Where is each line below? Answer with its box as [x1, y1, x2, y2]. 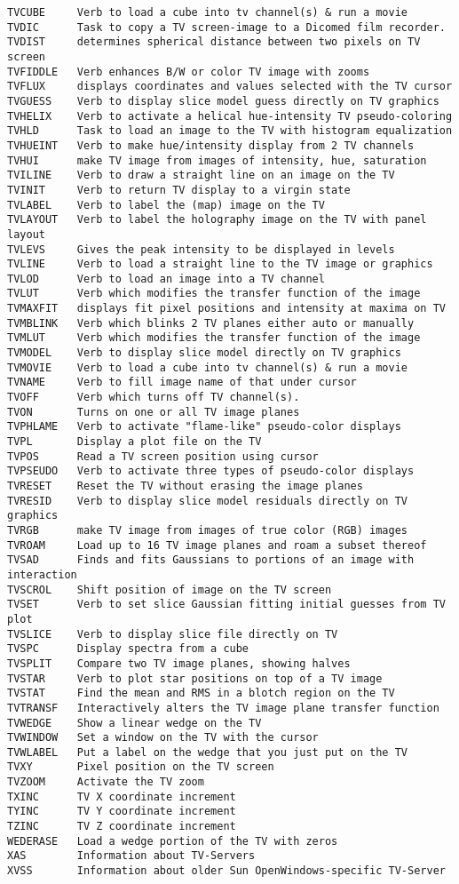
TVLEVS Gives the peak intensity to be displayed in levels [7, 243, 395, 256]
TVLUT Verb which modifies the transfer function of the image [7, 287, 421, 300]
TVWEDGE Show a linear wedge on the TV [7, 716, 262, 729]
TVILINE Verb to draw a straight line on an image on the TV [7, 169, 395, 182]
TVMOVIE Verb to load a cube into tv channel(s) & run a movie [7, 361, 408, 374]
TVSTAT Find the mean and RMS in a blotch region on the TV [7, 687, 395, 700]
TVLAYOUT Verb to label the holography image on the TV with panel [7, 213, 427, 227]
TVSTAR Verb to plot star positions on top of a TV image [7, 672, 383, 685]
